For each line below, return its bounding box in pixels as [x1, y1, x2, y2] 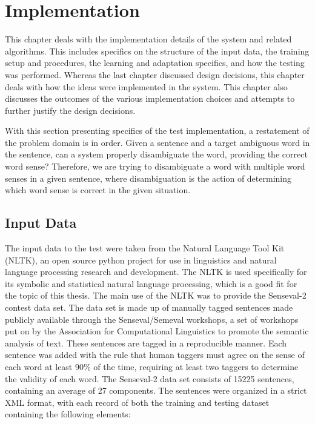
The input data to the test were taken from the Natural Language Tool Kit [5, 242, 285, 254]
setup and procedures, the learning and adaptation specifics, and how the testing [5, 56, 305, 69]
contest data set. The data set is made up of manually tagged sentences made [5, 301, 293, 314]
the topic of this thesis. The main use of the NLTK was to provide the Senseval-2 [5, 289, 307, 302]
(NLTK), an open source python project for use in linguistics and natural [5, 253, 277, 266]
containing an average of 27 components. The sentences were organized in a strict [5, 384, 307, 397]
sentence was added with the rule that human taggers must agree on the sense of [5, 348, 305, 361]
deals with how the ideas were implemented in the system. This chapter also [5, 80, 288, 93]
